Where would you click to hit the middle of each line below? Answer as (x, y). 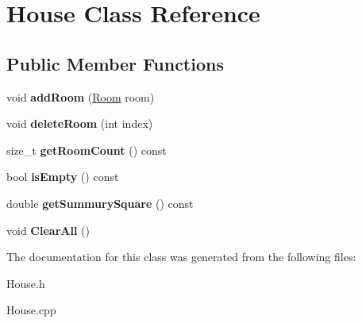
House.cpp (31, 310)
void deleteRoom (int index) (80, 123)
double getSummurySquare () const (100, 203)
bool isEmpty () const (63, 177)
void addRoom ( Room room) (81, 96)
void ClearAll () (48, 230)
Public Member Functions (115, 63)
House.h (26, 283)
